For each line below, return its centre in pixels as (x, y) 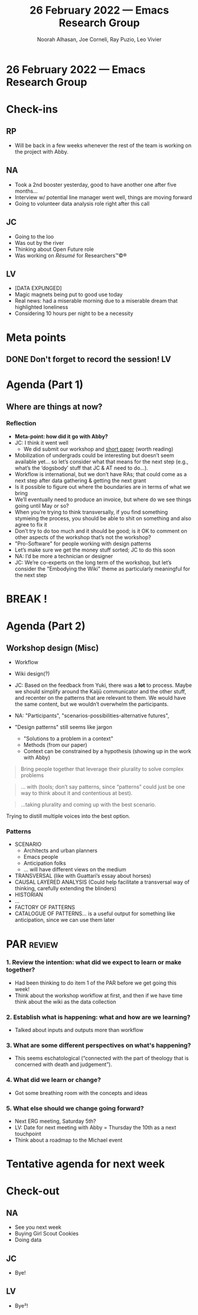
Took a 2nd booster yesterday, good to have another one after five (95, 184)
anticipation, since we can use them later (65, 920)
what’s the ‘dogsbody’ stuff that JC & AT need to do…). (81, 468)
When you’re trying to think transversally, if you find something (91, 512)
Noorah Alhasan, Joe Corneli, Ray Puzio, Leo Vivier (99, 39)
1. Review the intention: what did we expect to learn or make (94, 963)
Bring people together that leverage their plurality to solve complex (102, 769)
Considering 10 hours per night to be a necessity (74, 313)
